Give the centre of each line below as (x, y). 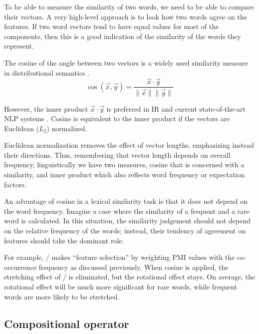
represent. (19, 46)
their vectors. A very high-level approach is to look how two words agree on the (126, 16)
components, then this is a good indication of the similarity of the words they (123, 36)
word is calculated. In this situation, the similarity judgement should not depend (128, 221)
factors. (15, 184)
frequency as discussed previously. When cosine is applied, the (133, 267)
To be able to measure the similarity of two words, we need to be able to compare (129, 7)
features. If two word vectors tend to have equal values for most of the (112, 26)
